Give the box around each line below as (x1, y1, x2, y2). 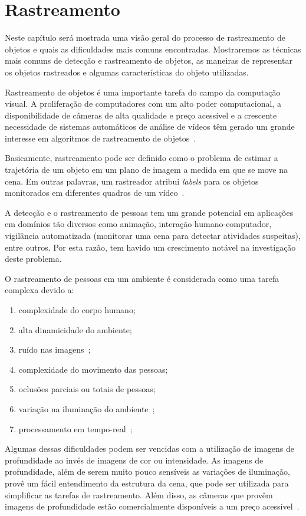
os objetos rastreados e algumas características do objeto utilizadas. (5, 65, 249, 78)
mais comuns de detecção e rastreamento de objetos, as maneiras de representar (5, 54, 292, 67)
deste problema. (5, 252, 62, 265)
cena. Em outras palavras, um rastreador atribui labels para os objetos (5, 175, 259, 187)
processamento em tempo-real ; (18, 422, 133, 435)
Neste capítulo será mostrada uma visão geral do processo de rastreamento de (5, 31, 285, 44)
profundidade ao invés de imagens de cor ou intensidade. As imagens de (5, 453, 264, 466)
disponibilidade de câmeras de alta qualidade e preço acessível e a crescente (5, 109, 277, 121)
